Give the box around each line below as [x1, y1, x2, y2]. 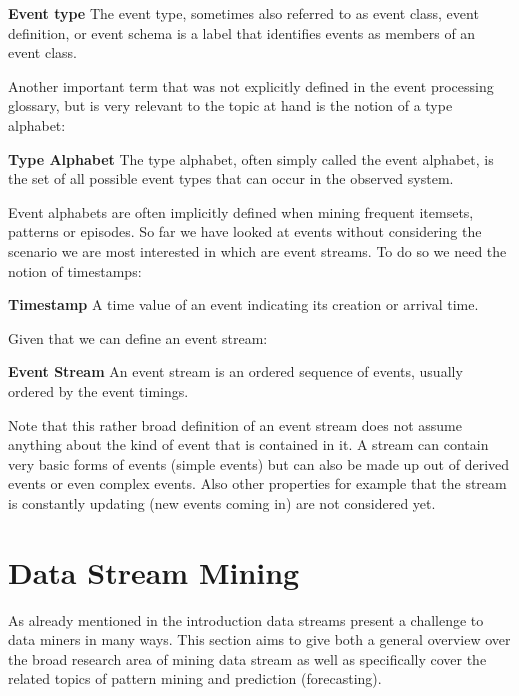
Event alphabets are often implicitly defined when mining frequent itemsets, [8, 201, 474, 222]
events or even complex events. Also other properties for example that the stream [8, 473, 507, 494]
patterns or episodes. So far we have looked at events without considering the [8, 221, 482, 242]
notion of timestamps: [8, 260, 142, 281]
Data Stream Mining [8, 551, 300, 592]
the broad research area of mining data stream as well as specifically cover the [8, 648, 487, 669]
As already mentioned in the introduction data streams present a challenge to [8, 609, 484, 630]
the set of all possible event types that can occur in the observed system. [8, 168, 454, 189]
